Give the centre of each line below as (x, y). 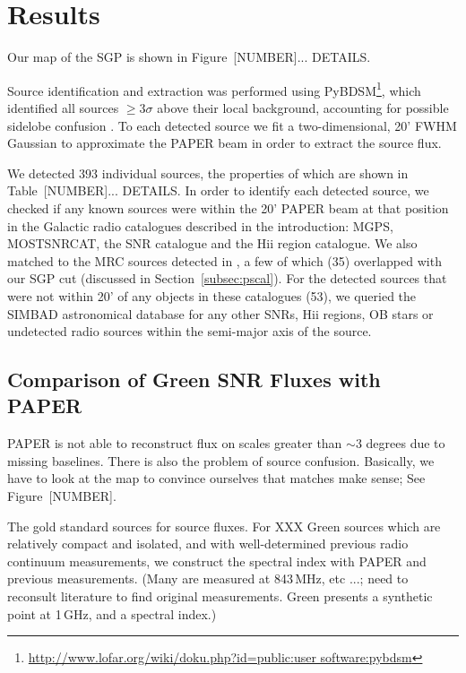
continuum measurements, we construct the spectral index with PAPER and (217, 561)
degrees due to (406, 443)
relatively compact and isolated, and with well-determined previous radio (208, 544)
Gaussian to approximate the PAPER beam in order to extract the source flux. (224, 143)
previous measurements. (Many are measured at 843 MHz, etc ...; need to (208, 578)
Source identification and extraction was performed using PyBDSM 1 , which (214, 89)
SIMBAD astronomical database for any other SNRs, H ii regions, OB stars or (220, 313)
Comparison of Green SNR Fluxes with (194, 380)
